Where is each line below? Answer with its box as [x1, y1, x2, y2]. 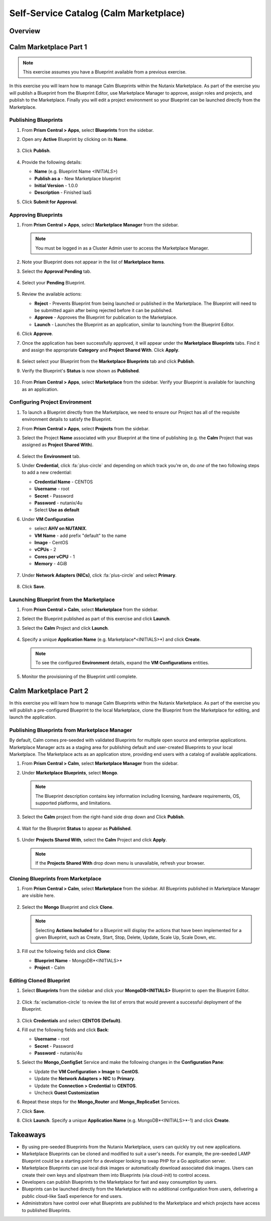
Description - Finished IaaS [34, 189, 92, 196]
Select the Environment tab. [22, 453, 81, 459]
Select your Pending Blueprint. [22, 279, 86, 285]
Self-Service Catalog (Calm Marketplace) [9, 8, 185, 19]
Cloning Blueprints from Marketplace [9, 875, 102, 882]
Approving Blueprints [9, 211, 63, 218]
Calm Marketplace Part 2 [9, 687, 89, 696]
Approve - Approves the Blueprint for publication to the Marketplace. [34, 315, 178, 321]
